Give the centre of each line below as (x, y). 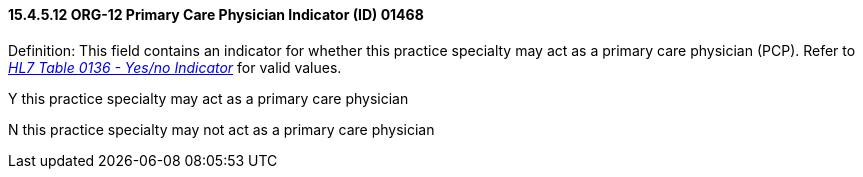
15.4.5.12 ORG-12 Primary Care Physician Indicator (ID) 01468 (216, 14)
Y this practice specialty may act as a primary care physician (208, 98)
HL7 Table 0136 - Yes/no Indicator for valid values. (175, 67)
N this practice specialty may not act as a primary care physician (221, 129)
